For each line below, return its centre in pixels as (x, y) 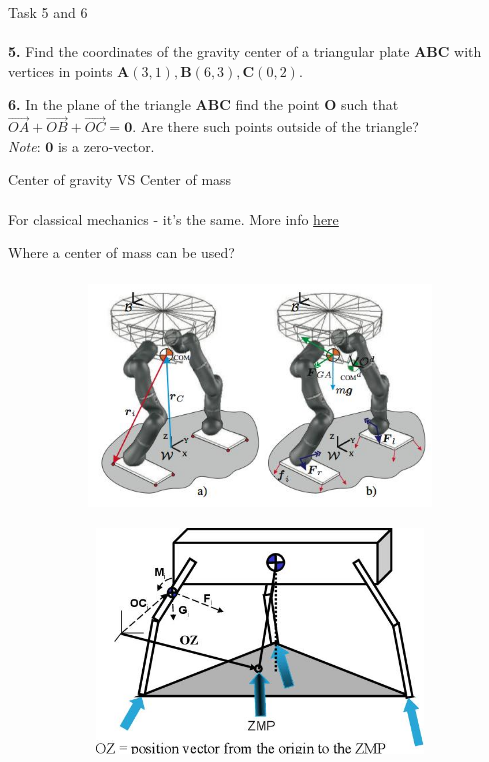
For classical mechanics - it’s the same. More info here (173, 218)
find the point (277, 104)
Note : (24, 145)
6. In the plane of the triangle (99, 104)
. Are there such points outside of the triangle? (275, 126)
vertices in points (60, 70)
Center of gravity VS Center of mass (120, 179)
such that (369, 104)
